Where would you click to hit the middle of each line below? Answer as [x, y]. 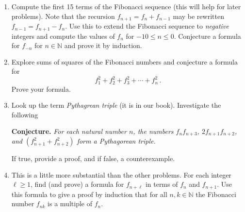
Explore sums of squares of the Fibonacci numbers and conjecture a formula [124, 61]
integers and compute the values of [63, 36]
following [25, 115]
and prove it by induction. [103, 45]
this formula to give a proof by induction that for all [89, 194]
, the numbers [153, 131]
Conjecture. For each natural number [69, 131]
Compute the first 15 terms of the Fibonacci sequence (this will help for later [126, 6]
